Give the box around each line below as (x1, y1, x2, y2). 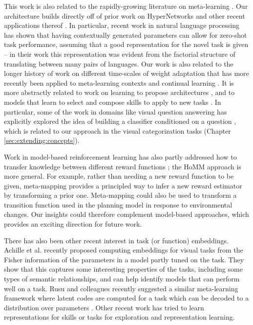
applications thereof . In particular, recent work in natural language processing (4, 20, 239, 30)
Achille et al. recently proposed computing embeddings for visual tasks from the (4, 245, 243, 255)
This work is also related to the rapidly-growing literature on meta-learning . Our (4, 1, 248, 11)
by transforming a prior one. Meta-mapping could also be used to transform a (4, 190, 237, 200)
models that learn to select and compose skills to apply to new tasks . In (4, 96, 221, 107)
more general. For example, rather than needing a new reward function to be (4, 171, 234, 181)
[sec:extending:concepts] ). (4, 135, 80, 145)
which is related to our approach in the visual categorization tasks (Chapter (4, 125, 231, 136)
